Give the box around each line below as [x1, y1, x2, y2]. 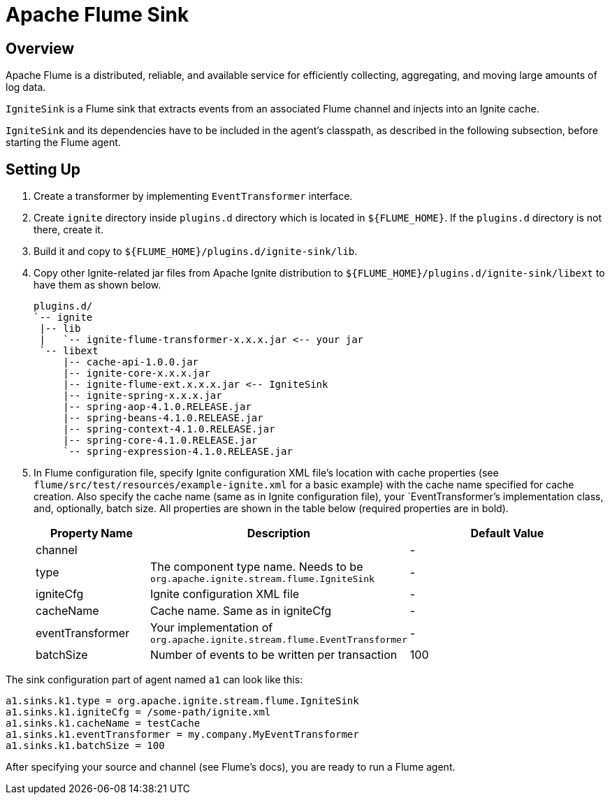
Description [247, 526, 311, 541]
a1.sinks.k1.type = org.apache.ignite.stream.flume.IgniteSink [6, 695, 359, 707]
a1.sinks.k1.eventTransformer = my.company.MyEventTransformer [6, 729, 359, 741]
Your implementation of [150, 620, 273, 635]
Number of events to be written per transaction [150, 648, 398, 662]
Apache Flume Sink [6, 3, 189, 27]
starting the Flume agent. [6, 136, 121, 149]
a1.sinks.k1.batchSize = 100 [6, 740, 165, 752]
